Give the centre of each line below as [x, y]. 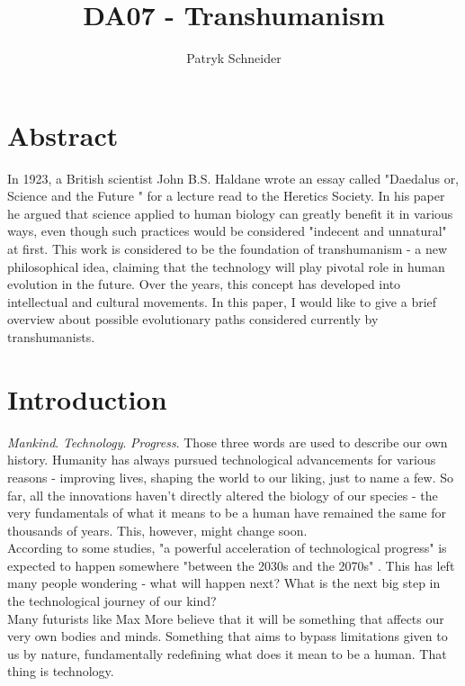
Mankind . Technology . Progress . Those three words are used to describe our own [228, 442]
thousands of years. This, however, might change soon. [157, 530]
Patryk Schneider [234, 58]
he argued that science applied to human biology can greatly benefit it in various [230, 213]
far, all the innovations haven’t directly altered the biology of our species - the [223, 495]
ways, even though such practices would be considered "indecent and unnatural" [227, 231]
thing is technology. [61, 671]
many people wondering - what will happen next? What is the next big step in [224, 583]
